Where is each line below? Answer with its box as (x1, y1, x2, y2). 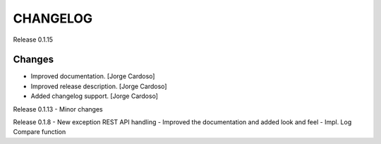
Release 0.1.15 (13, 35, 53, 44)
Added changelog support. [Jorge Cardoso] (30, 92, 159, 100)
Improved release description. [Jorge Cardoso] (30, 82, 167, 90)
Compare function (13, 128, 66, 136)
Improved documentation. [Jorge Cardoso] (30, 72, 155, 80)
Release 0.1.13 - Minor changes (13, 104, 103, 113)
